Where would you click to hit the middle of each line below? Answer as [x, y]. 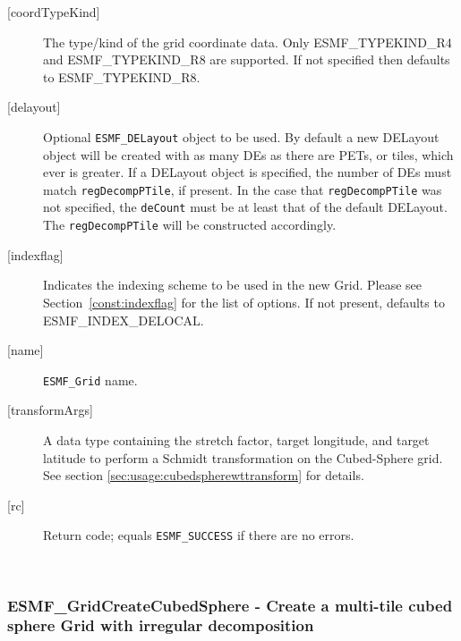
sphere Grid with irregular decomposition [161, 625]
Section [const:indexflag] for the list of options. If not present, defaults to [244, 302]
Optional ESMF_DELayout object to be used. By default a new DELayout [241, 136]
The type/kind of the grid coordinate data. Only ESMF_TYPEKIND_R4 [248, 42]
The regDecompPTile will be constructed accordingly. [190, 225]
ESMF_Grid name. [90, 380]
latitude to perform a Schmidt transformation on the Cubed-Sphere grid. [243, 457]
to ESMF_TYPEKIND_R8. [122, 76]
